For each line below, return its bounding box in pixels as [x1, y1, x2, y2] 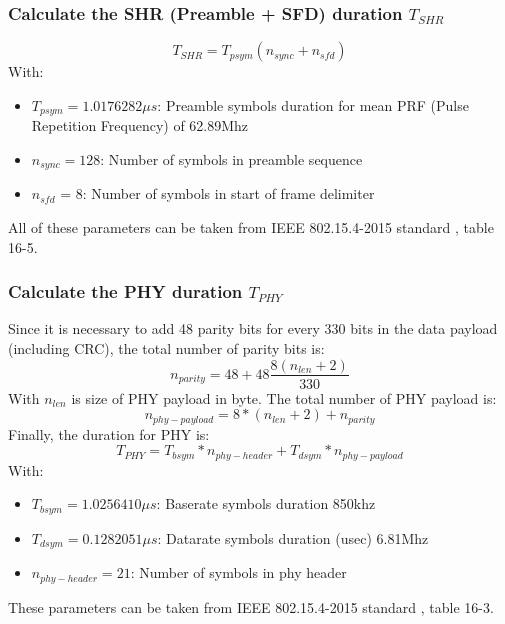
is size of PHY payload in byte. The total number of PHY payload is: [71, 387, 497, 408]
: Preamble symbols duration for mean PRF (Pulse [157, 94, 469, 115]
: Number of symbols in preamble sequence [100, 148, 363, 169]
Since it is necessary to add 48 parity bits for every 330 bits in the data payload [8, 318, 498, 339]
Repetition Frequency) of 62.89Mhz [31, 115, 249, 136]
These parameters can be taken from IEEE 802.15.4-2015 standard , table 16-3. [8, 596, 494, 617]
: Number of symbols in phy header [130, 562, 347, 583]
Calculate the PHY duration [8, 279, 243, 304]
